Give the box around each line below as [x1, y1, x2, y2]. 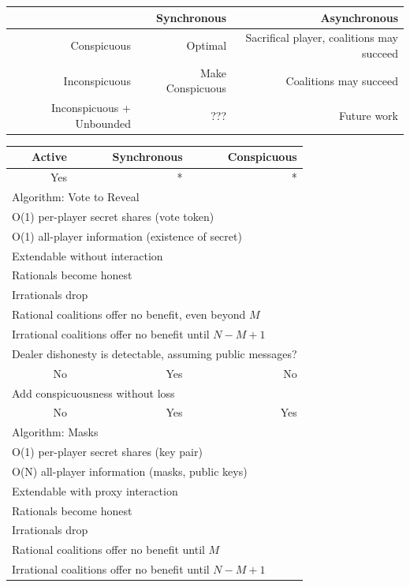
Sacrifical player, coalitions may [245, 29, 398, 46]
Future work [339, 107, 398, 124]
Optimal [186, 37, 227, 54]
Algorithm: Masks [12, 424, 99, 440]
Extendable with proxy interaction [12, 482, 178, 499]
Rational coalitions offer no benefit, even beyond [12, 306, 246, 323]
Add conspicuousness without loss [12, 384, 175, 401]
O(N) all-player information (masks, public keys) [12, 462, 248, 479]
